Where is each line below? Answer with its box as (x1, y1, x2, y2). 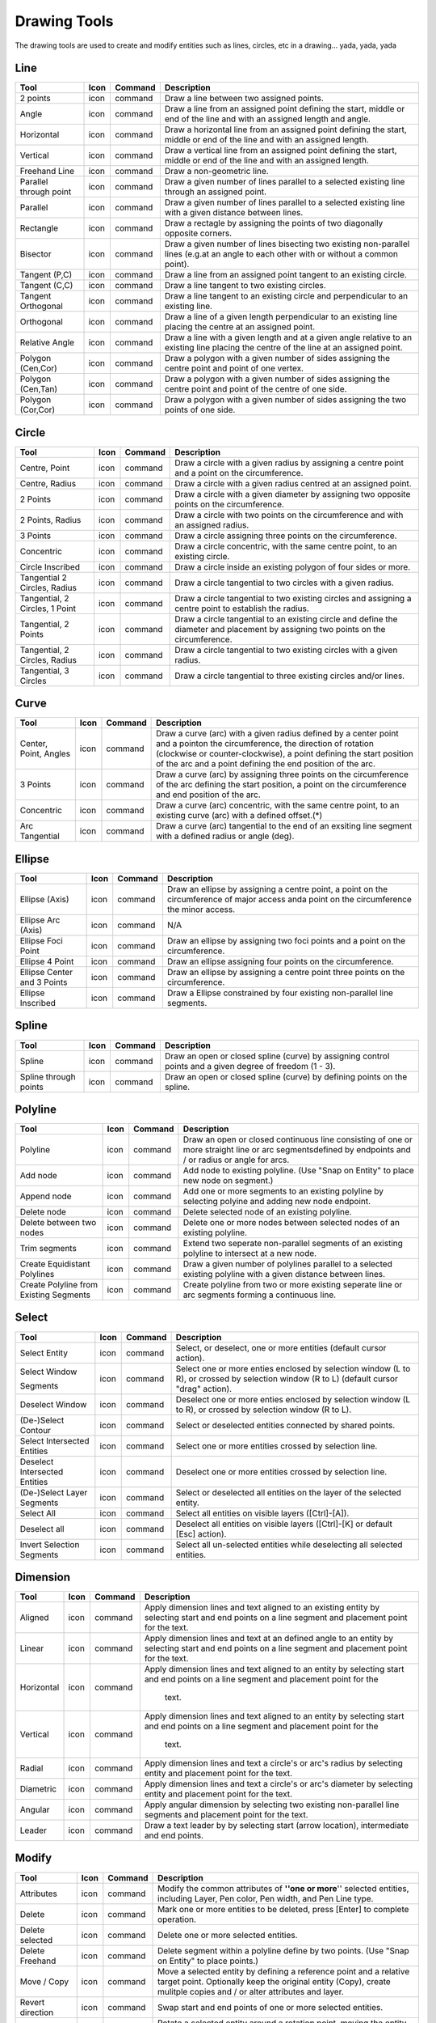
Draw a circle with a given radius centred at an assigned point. (174, 477, 412, 489)
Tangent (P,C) (19, 269, 73, 281)
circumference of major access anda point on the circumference (166, 894, 412, 905)
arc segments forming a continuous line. (182, 1289, 337, 1300)
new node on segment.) (182, 1175, 274, 1186)
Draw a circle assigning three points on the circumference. (174, 530, 397, 541)
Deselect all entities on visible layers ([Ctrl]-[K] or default (175, 1518, 393, 1529)
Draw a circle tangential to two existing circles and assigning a (174, 592, 412, 604)
